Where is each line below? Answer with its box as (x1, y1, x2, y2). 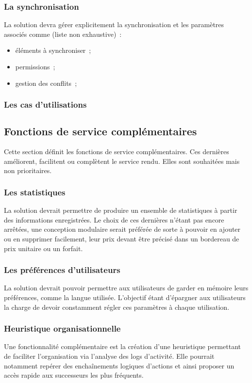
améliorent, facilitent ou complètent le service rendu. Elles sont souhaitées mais (4, 156, 240, 166)
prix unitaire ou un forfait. (4, 243, 83, 253)
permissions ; (15, 62, 55, 71)
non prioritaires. (4, 165, 52, 176)
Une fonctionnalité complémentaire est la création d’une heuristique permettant (4, 341, 241, 351)
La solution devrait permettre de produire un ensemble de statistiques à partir (4, 205, 237, 215)
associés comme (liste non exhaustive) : (4, 29, 122, 39)
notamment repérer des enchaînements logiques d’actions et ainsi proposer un (4, 360, 235, 370)
